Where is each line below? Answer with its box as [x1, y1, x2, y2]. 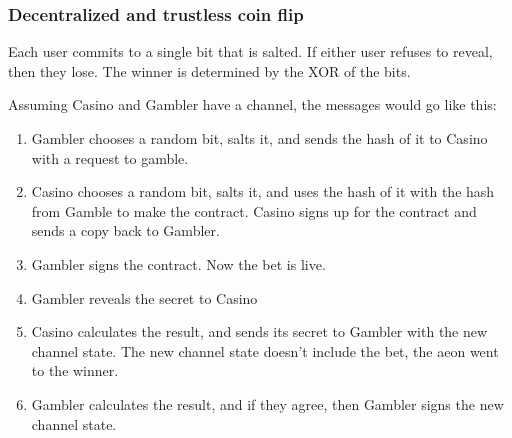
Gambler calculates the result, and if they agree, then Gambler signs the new [31, 393, 504, 414]
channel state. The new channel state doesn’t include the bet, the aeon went [31, 340, 499, 361]
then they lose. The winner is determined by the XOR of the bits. [8, 60, 411, 81]
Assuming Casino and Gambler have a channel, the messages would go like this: [8, 94, 497, 115]
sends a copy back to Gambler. [31, 220, 220, 241]
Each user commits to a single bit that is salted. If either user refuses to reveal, [8, 41, 493, 62]
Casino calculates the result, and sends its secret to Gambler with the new [31, 321, 488, 342]
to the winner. [31, 360, 119, 381]
